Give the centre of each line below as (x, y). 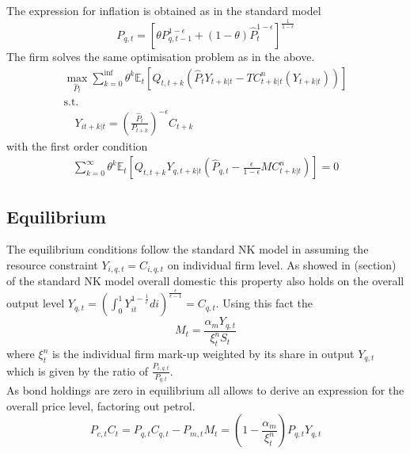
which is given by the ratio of (78, 370)
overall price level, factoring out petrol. (101, 405)
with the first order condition (77, 145)
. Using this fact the (264, 303)
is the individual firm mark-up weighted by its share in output (203, 354)
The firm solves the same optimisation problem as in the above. (161, 56)
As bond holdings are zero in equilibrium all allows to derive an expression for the (205, 390)
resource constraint (52, 264)
